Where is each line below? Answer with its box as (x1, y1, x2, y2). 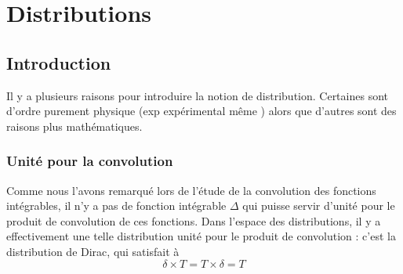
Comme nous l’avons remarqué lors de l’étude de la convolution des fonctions (6, 182, 376, 198)
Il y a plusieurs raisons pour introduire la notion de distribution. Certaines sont (6, 87, 388, 103)
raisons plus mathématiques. (6, 117, 143, 134)
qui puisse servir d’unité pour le (242, 197, 395, 214)
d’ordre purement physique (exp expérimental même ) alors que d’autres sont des (6, 103, 397, 119)
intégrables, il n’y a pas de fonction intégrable (6, 197, 227, 214)
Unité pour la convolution (6, 151, 173, 171)
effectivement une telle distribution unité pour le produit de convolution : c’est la (6, 228, 396, 244)
